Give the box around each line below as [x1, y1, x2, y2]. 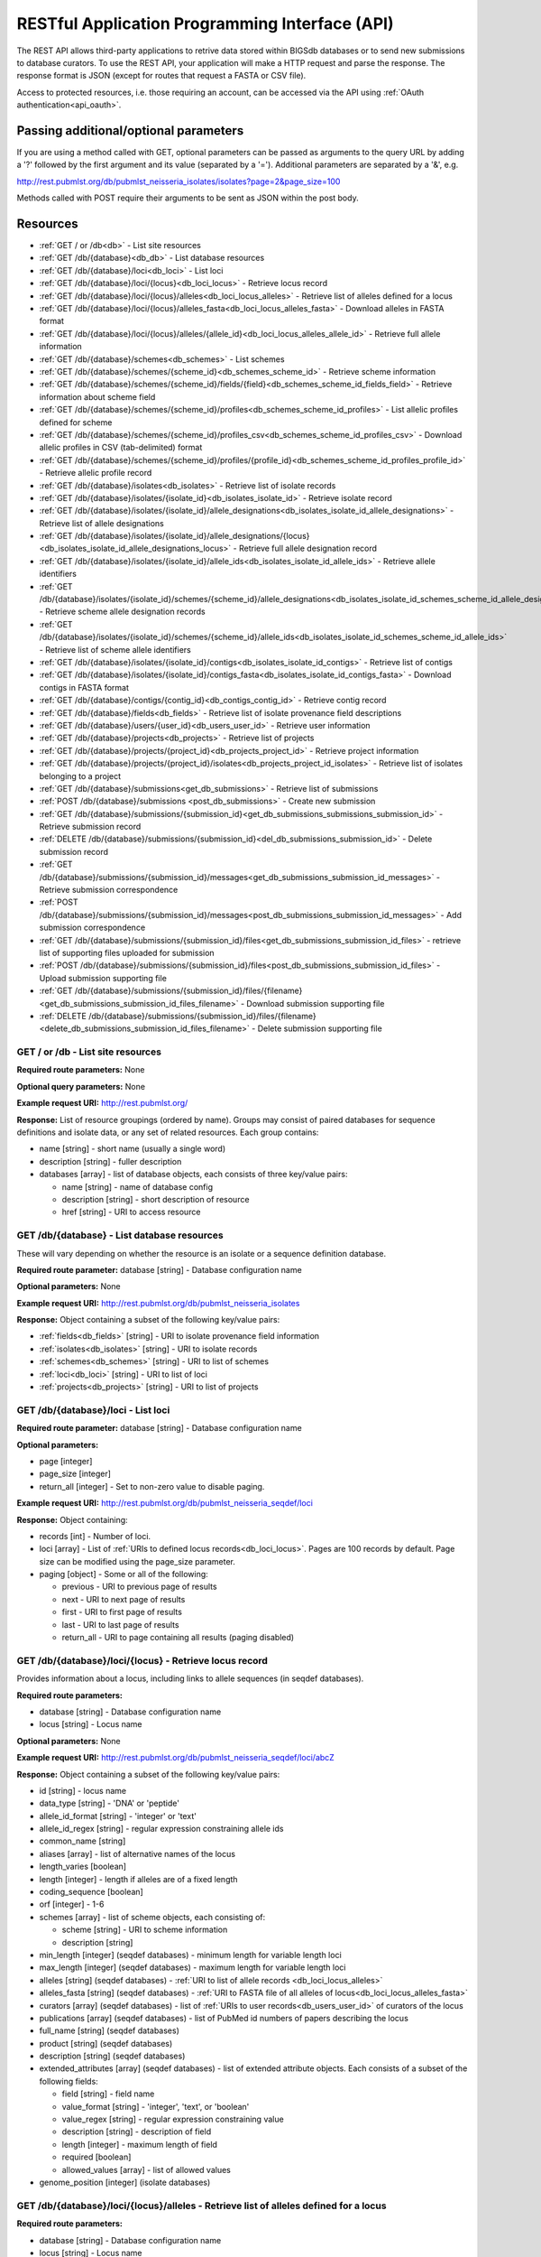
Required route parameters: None [16, 1064, 145, 1075]
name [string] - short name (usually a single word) [39, 1143, 226, 1155]
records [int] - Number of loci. [39, 1530, 151, 1541]
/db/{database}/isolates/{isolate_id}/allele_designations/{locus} [74, 531, 310, 542]
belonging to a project [39, 770, 122, 781]
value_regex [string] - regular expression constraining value [61, 2113, 284, 2125]
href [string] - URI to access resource [61, 1206, 201, 1218]
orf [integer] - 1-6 [39, 1899, 105, 1909]
